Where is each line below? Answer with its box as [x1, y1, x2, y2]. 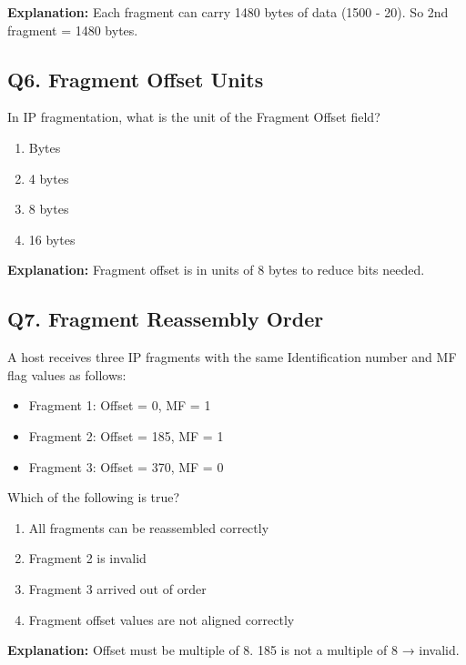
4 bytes [28, 168, 69, 187]
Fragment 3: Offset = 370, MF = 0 [28, 457, 224, 476]
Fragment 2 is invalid [28, 549, 147, 568]
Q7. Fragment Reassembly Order [7, 305, 324, 333]
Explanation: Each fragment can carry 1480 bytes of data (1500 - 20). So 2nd [7, 3, 449, 21]
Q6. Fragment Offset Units [7, 65, 264, 93]
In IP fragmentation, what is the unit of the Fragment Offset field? [7, 107, 380, 126]
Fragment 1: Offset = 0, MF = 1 [28, 396, 211, 415]
